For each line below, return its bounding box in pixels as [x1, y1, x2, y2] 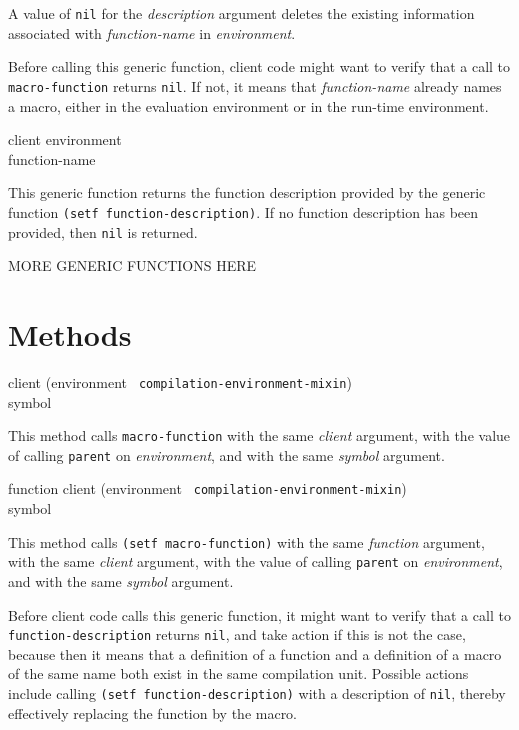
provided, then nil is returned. [8, 221, 198, 242]
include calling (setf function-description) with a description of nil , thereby [8, 683, 506, 704]
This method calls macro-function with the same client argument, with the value [8, 425, 511, 446]
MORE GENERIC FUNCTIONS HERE [8, 255, 257, 276]
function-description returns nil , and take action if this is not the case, [8, 624, 466, 645]
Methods [8, 313, 132, 354]
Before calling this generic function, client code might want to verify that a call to [8, 56, 511, 77]
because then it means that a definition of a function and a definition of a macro [8, 643, 502, 664]
